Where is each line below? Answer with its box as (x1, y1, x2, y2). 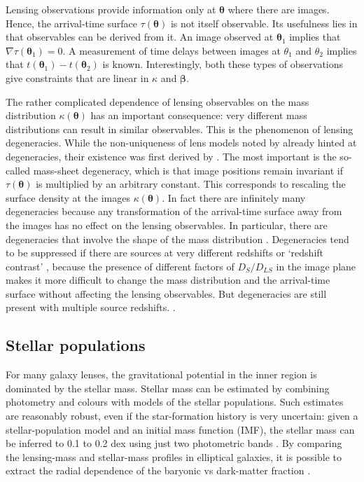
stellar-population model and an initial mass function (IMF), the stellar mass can (6, 422, 355, 436)
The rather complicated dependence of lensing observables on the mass (6, 94, 309, 109)
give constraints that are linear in (6, 70, 149, 85)
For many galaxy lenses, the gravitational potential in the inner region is (6, 367, 317, 382)
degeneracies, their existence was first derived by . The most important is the (6, 149, 337, 163)
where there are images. (227, 2, 330, 16)
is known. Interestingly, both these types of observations (102, 57, 344, 71)
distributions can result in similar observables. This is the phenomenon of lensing (6, 121, 353, 136)
